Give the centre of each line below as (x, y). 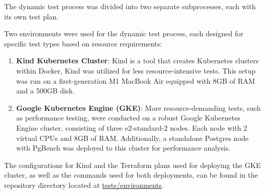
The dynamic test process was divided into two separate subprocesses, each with (130, 6)
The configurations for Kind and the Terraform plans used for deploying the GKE (132, 165)
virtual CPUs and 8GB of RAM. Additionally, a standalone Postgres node (132, 138)
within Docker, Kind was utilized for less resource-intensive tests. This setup (136, 70)
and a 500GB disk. (45, 91)
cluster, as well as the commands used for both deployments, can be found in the (131, 175)
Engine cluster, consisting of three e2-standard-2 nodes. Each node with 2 (132, 127)
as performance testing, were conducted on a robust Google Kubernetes (128, 118)
